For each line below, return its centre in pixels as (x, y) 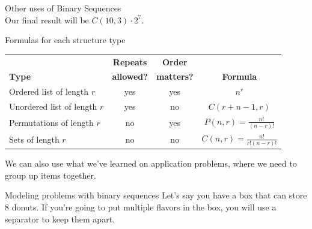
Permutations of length (51, 122)
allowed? (130, 76)
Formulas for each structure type (65, 40)
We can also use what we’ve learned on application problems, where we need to (151, 163)
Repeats (130, 61)
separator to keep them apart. (60, 219)
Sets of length (34, 139)
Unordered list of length (53, 106)
